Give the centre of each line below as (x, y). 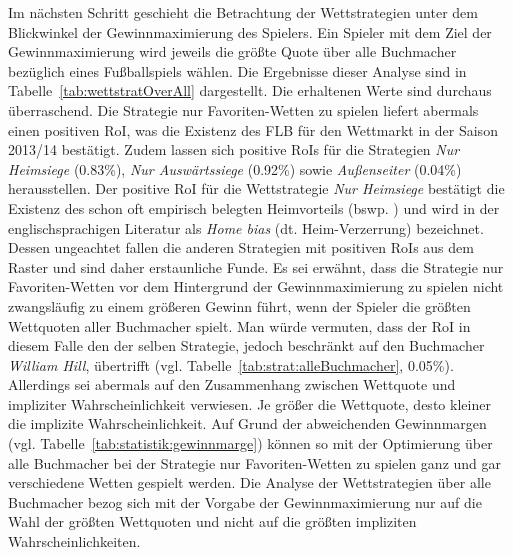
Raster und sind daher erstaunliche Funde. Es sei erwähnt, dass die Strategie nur (256, 266)
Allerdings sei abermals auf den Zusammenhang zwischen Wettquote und (232, 384)
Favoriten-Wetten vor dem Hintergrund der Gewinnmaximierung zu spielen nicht (256, 286)
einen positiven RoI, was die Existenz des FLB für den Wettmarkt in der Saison (253, 129)
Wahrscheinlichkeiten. (74, 541)
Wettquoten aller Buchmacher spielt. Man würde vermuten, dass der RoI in (239, 325)
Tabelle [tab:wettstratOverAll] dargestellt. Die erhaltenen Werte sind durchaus (250, 90)
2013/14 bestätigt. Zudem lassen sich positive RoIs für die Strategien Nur (234, 149)
